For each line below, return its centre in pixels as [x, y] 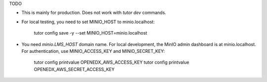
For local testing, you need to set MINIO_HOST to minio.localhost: [88, 22]
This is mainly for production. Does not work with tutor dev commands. [94, 13]
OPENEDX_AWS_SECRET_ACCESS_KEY [74, 69]
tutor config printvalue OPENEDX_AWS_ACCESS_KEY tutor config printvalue [111, 62]
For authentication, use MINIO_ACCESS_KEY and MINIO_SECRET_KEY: [93, 51]
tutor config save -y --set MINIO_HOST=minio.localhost [90, 33]
